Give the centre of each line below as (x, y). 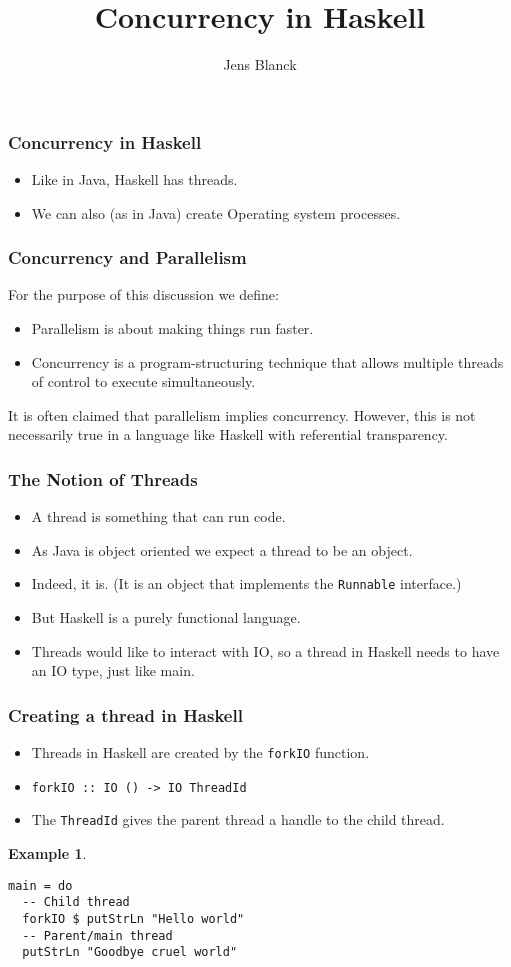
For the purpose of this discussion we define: (143, 294)
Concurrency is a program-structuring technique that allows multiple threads (267, 361)
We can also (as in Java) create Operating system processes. (216, 212)
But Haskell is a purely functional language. (166, 617)
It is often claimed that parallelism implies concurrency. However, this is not (242, 414)
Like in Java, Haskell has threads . (134, 179)
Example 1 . (47, 853)
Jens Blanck (260, 64)
